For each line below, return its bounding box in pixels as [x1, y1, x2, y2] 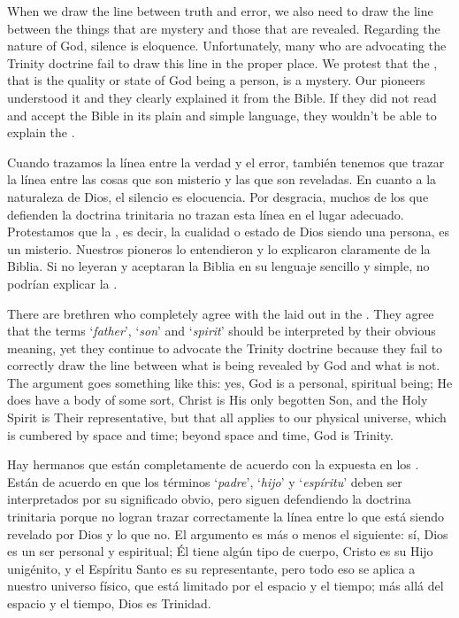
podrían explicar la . [7, 274, 118, 292]
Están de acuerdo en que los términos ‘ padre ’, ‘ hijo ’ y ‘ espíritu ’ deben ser [7, 472, 402, 491]
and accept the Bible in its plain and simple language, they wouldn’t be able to [7, 105, 437, 124]
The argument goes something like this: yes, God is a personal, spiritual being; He [7, 373, 453, 391]
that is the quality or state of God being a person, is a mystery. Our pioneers [7, 71, 425, 89]
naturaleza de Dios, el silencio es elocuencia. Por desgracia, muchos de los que [7, 187, 429, 205]
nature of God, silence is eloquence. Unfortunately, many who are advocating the [7, 36, 447, 55]
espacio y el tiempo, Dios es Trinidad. [7, 594, 211, 612]
